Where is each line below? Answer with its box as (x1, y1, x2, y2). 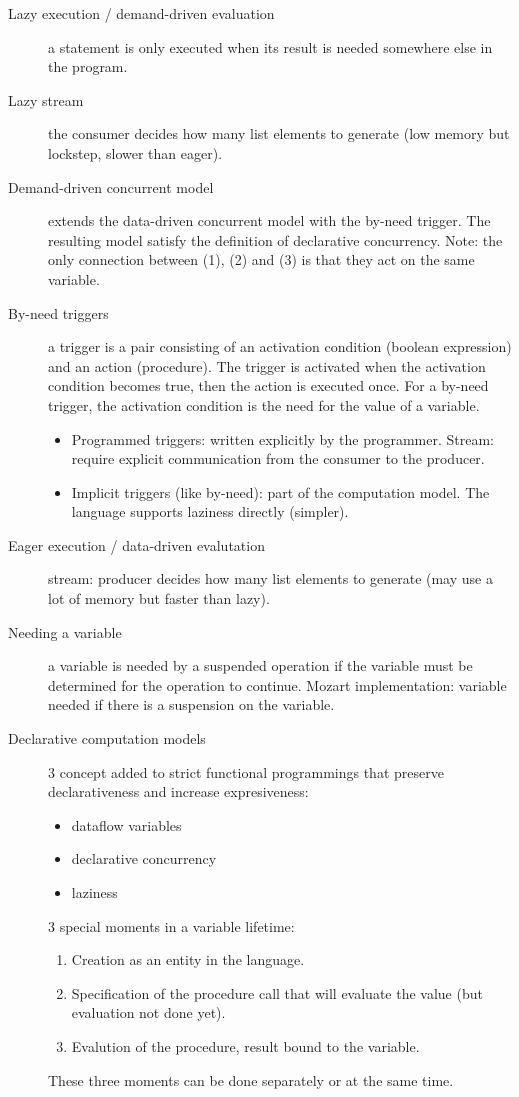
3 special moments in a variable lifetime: (48, 915, 295, 936)
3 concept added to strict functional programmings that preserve (48, 761, 444, 782)
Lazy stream (8, 89, 84, 110)
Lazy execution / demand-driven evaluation (8, 3, 275, 23)
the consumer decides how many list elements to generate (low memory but (48, 123, 510, 144)
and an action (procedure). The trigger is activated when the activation (48, 355, 486, 376)
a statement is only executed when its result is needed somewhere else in (48, 36, 493, 57)
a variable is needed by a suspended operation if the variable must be (48, 655, 473, 676)
